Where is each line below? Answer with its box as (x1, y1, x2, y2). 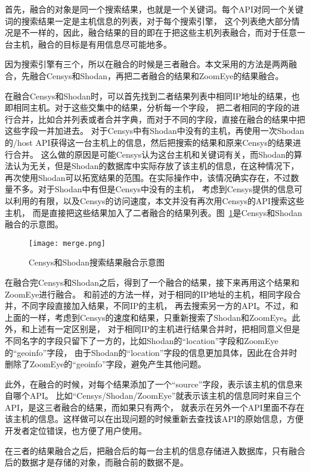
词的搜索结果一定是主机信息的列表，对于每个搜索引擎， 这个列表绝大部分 (5, 14, 292, 27)
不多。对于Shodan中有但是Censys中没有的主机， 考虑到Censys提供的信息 (13, 183, 294, 195)
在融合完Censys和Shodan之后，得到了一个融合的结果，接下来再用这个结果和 (5, 276, 300, 288)
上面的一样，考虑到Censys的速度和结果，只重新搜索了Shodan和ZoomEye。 (5, 311, 292, 323)
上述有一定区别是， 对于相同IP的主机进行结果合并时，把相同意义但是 (29, 323, 300, 335)
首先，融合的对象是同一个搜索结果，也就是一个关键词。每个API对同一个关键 (5, 3, 304, 15)
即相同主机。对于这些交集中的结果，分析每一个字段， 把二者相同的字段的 (5, 101, 292, 114)
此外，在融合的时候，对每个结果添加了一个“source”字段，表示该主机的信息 (5, 377, 294, 390)
